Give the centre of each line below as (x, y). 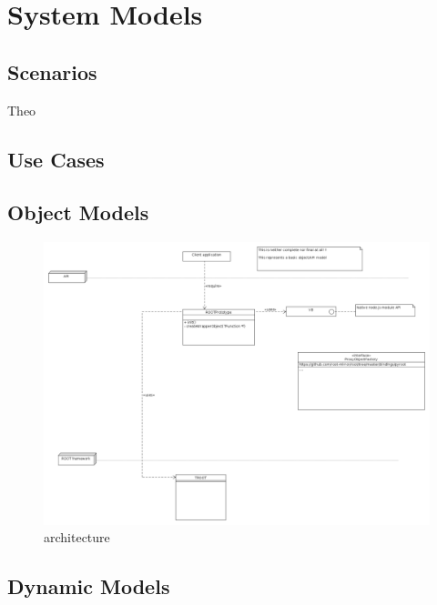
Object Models (78, 212)
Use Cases (56, 159)
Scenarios (52, 71)
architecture (77, 537)
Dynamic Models (89, 586)
